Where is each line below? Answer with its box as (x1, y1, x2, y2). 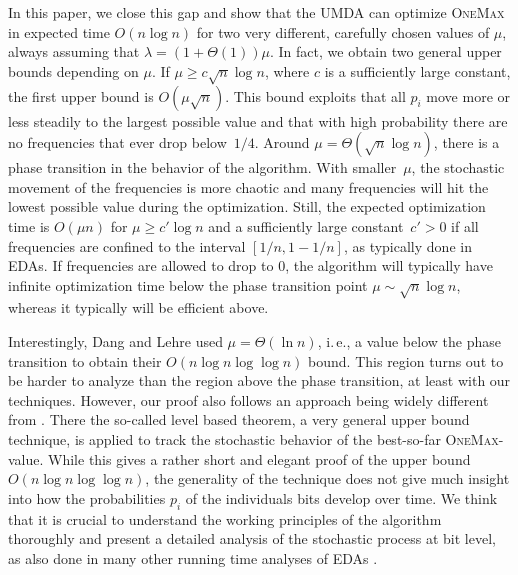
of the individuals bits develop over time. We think (185, 487, 498, 508)
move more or (426, 85, 511, 106)
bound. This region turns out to (308, 350, 504, 371)
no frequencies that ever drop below (8, 132, 227, 153)
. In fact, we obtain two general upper (269, 41, 502, 62)
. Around (254, 132, 310, 153)
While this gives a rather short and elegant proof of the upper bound (48, 448, 471, 469)
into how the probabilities (8, 487, 166, 508)
